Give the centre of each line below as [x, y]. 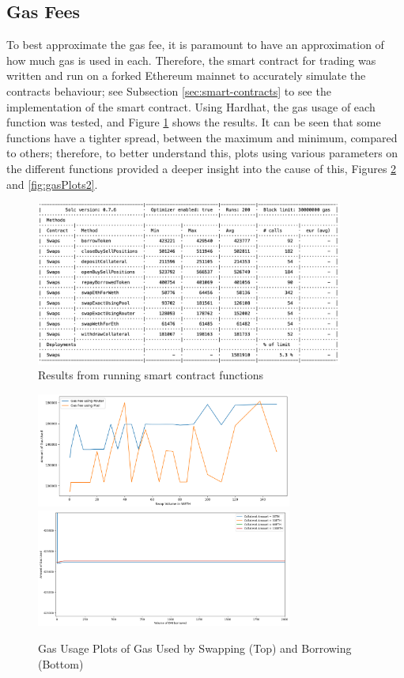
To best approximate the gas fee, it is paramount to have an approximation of [195, 45]
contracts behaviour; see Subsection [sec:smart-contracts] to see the [169, 90]
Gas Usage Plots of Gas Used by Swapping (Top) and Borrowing [195, 648]
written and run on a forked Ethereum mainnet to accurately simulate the [186, 75]
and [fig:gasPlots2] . [52, 184]
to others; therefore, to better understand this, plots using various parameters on [202, 153]
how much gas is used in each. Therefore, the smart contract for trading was [191, 60]
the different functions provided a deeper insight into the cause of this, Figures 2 [202, 168]
